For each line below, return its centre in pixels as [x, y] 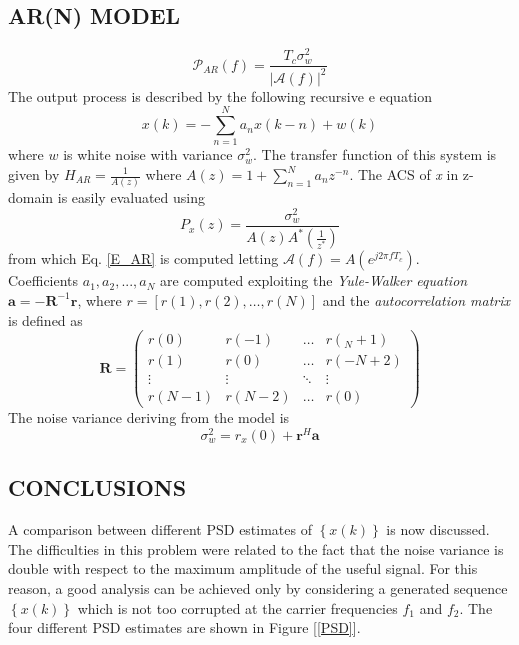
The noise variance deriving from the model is [149, 417]
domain [31, 197]
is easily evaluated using [131, 197]
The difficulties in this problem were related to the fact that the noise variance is [256, 548]
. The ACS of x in [404, 174]
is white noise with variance [148, 154]
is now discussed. [438, 529]
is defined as [45, 319]
